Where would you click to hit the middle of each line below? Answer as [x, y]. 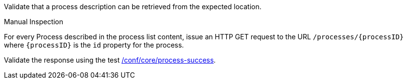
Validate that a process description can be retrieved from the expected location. [133, 7]
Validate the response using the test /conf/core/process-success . [110, 60]
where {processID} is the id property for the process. [94, 45]
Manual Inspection [34, 22]
